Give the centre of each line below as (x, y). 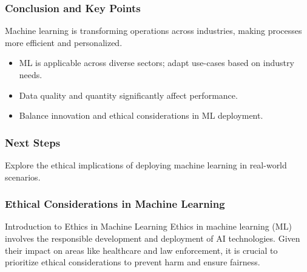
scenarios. (23, 177)
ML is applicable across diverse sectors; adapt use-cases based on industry (157, 63)
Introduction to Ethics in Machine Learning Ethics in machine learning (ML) (148, 226)
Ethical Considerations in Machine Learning (115, 204)
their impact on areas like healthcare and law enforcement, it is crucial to (141, 250)
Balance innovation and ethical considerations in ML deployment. (141, 115)
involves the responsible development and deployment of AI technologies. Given (153, 238)
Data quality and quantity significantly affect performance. (128, 95)
